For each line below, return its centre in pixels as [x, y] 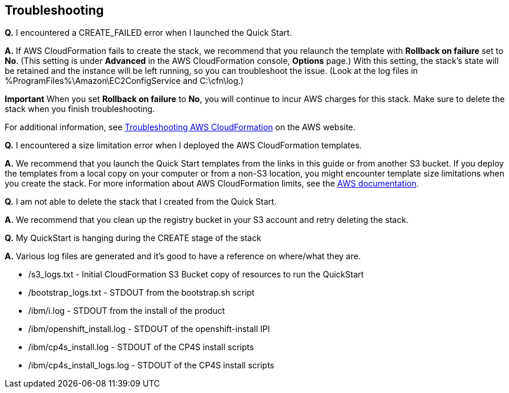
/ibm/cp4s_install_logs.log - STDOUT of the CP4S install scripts [151, 365]
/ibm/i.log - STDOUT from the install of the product [127, 311]
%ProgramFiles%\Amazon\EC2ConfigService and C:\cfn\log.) [124, 81]
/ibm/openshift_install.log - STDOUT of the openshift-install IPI [149, 329]
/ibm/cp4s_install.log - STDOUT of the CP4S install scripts [141, 347]
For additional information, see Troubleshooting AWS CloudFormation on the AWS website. [180, 127]
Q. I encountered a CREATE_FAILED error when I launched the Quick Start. [148, 33]
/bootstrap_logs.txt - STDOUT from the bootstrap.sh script [141, 293]
